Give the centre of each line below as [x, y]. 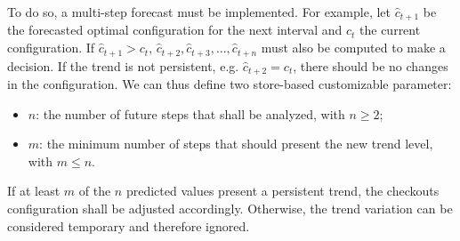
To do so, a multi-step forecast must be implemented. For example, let [199, 12]
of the [95, 191]
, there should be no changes [371, 65]
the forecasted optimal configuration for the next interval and [175, 30]
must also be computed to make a [353, 48]
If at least [34, 191]
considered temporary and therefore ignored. [129, 225]
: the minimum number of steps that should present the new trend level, [236, 144]
